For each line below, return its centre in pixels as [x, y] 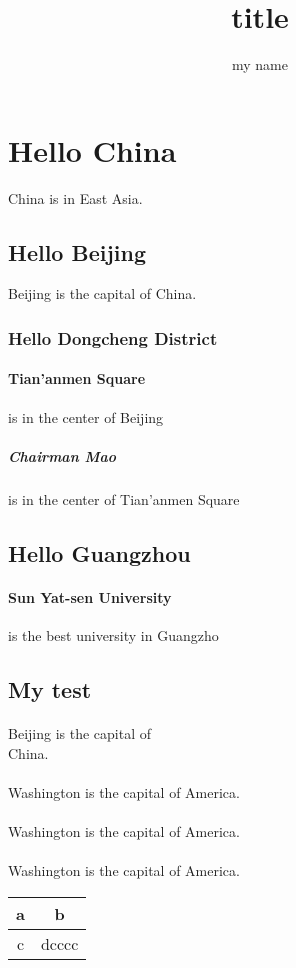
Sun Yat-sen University [90, 596]
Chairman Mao [62, 455]
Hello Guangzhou [99, 552]
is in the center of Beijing [86, 416]
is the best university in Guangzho [113, 635]
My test [50, 689]
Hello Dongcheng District [113, 337]
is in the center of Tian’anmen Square [124, 498]
